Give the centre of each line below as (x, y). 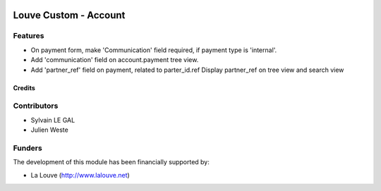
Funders (28, 148)
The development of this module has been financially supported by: (111, 162)
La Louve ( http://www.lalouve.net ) (80, 175)
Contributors (36, 106)
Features (29, 36)
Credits (24, 87)
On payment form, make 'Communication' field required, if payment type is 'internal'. (154, 50)
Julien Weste (49, 130)
